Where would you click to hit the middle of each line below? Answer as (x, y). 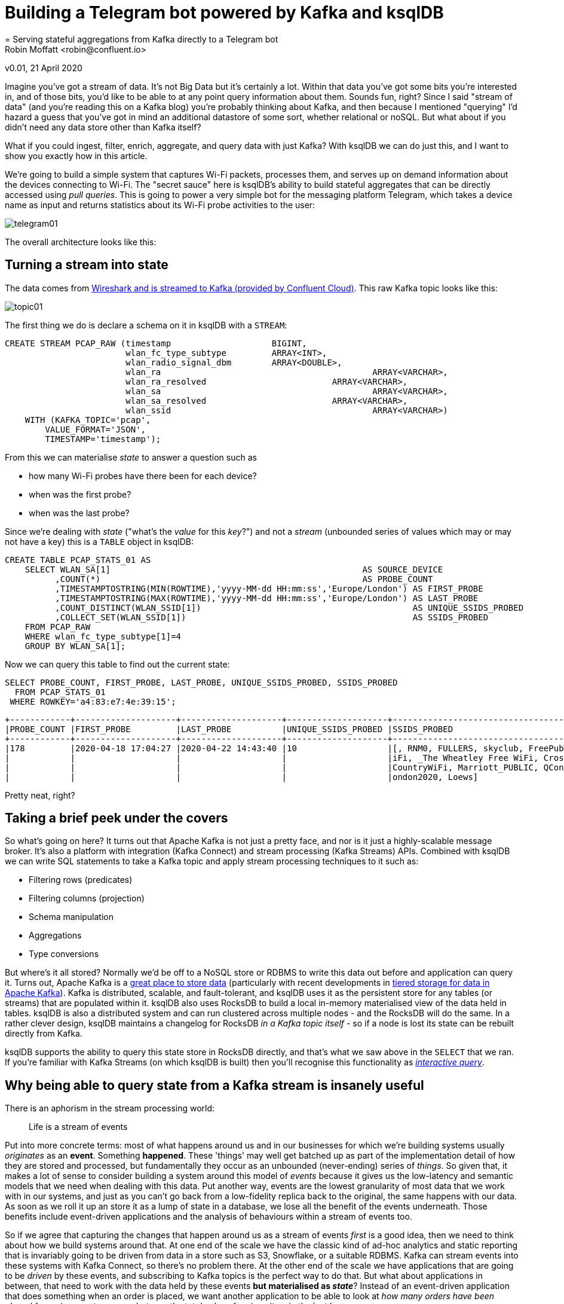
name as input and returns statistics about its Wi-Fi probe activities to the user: (160, 205)
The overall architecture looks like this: (81, 242)
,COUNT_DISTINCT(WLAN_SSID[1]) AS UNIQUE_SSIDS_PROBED (289, 607)
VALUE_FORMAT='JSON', (96, 429)
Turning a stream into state (87, 265)
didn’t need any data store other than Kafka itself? (103, 127)
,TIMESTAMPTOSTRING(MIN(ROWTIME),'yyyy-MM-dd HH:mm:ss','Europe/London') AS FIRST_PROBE (269, 588)
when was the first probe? (80, 494)
